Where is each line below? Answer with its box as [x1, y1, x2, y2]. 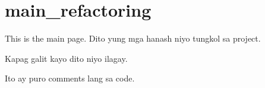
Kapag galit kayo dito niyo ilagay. [5, 52, 128, 64]
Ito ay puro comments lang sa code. [5, 72, 135, 84]
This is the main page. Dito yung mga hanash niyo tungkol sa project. [5, 32, 261, 45]
